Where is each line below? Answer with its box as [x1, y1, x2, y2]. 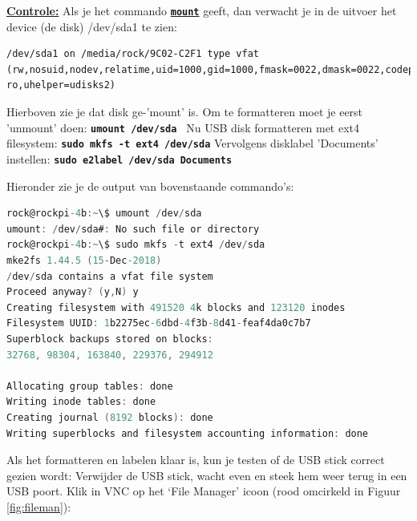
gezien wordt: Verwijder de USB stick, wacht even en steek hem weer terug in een [6, 466, 407, 483]
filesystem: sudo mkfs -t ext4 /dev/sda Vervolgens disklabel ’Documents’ [6, 135, 379, 151]
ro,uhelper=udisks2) [6, 79, 116, 91]
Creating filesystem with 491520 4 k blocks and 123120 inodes [6, 301, 346, 313]
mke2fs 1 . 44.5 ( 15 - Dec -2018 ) [6, 254, 162, 266]
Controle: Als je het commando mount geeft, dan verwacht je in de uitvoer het [6, 2, 397, 18]
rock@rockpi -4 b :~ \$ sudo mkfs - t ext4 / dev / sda [6, 239, 265, 251]
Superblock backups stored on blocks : [6, 333, 213, 345]
